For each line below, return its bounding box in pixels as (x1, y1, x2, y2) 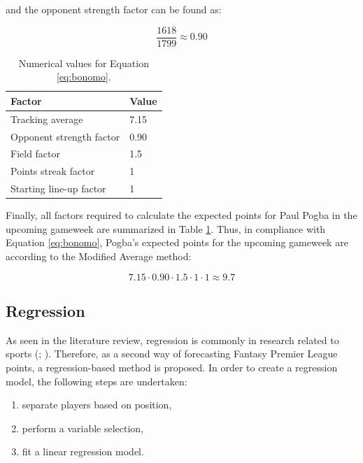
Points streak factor (10, 164, 95, 178)
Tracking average (10, 111, 83, 126)
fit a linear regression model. (22, 444, 144, 459)
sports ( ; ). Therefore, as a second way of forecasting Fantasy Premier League (6, 346, 338, 361)
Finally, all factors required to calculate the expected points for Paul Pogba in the (6, 208, 357, 222)
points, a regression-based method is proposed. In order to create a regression (6, 359, 338, 374)
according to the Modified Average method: (6, 248, 192, 263)
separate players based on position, (22, 397, 172, 412)
